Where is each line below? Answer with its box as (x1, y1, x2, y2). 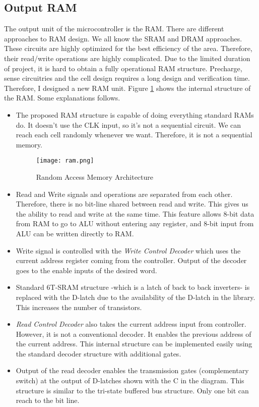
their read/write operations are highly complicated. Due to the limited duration (4, 53, 250, 63)
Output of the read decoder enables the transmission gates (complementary (16, 365, 249, 376)
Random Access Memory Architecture (36, 171, 153, 182)
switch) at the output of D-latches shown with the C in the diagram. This (16, 375, 244, 386)
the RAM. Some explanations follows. (4, 92, 120, 103)
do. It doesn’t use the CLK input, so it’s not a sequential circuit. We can (16, 119, 241, 130)
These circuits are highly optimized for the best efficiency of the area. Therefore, (4, 43, 252, 54)
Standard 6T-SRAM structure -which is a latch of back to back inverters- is (16, 282, 250, 292)
